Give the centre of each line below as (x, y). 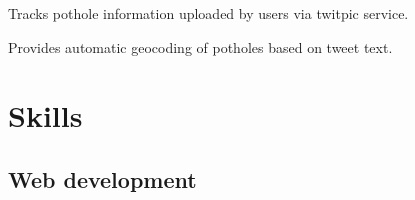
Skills (45, 115)
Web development (102, 178)
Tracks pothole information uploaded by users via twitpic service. (208, 13)
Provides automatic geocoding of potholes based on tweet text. (200, 46)
